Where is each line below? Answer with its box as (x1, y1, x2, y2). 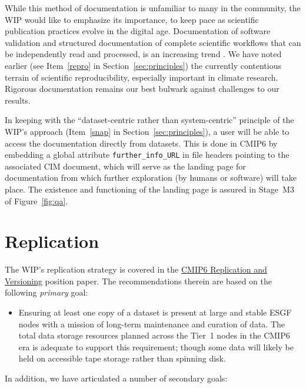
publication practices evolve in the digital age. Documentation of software (5, 25, 271, 37)
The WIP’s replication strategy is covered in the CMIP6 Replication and (5, 263, 267, 276)
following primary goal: (5, 286, 88, 299)
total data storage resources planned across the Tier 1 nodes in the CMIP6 (18, 329, 290, 341)
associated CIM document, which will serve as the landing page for (5, 160, 246, 172)
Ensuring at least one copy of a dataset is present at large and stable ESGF (18, 306, 292, 319)
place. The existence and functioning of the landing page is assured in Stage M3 (5, 183, 294, 195)
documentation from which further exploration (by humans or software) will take (5, 171, 297, 184)
